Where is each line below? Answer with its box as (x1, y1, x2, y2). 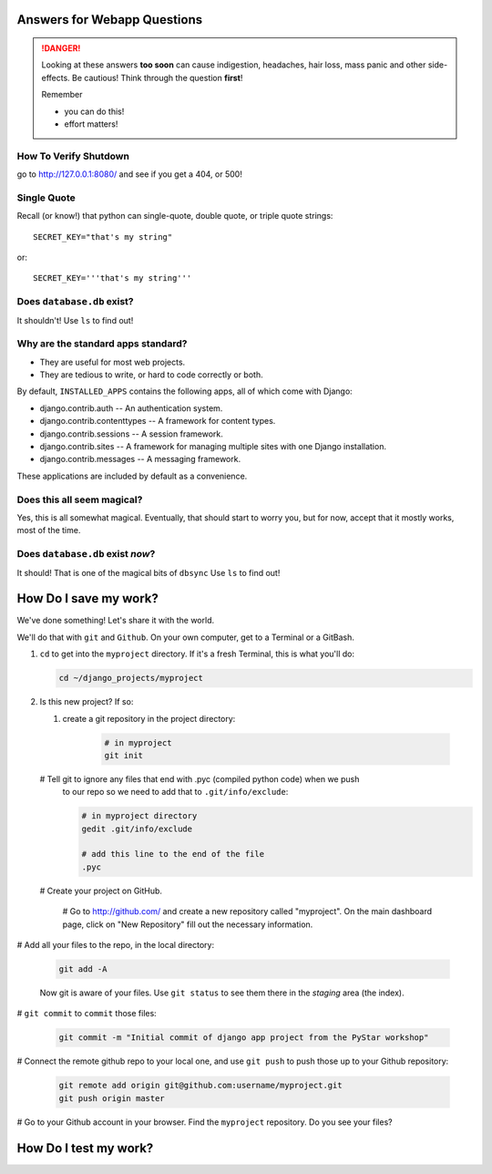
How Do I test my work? (16, 1140, 154, 1156)
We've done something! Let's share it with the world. (16, 615, 214, 626)
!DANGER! (41, 43, 81, 54)
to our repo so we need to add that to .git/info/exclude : (62, 787, 289, 798)
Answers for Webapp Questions (16, 12, 203, 27)
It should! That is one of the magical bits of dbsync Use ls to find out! (16, 567, 281, 578)
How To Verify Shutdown (16, 149, 129, 162)
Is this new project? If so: (39, 696, 134, 707)
